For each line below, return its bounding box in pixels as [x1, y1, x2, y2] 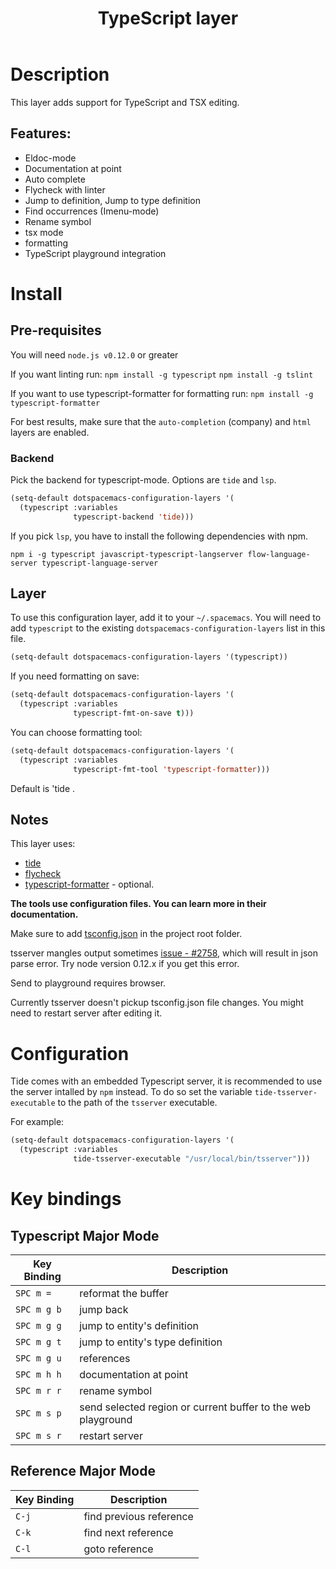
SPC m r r [15, 1385, 62, 1396]
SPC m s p [15, 1407, 62, 1419]
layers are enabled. [10, 426, 90, 438]
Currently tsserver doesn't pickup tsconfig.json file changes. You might [10, 997, 304, 1009]
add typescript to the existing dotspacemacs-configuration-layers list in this [10, 622, 326, 634]
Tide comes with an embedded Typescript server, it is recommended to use [10, 1075, 323, 1087]
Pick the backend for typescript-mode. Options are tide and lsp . [10, 474, 277, 486]
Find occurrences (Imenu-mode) [24, 205, 160, 217]
